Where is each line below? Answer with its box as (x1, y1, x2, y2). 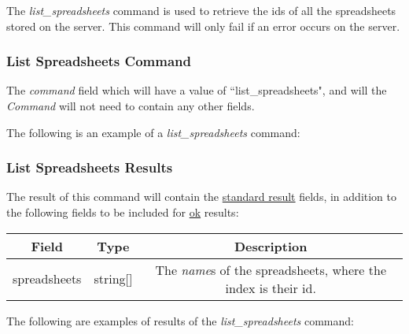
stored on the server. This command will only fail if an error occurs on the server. (6, 17, 400, 34)
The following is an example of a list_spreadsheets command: (6, 124, 300, 140)
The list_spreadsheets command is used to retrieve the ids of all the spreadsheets (6, 2, 396, 18)
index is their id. (225, 278, 316, 297)
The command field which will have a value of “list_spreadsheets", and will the (6, 82, 387, 98)
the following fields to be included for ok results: (6, 204, 239, 220)
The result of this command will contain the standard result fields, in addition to (6, 188, 396, 205)
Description (234, 236, 308, 255)
